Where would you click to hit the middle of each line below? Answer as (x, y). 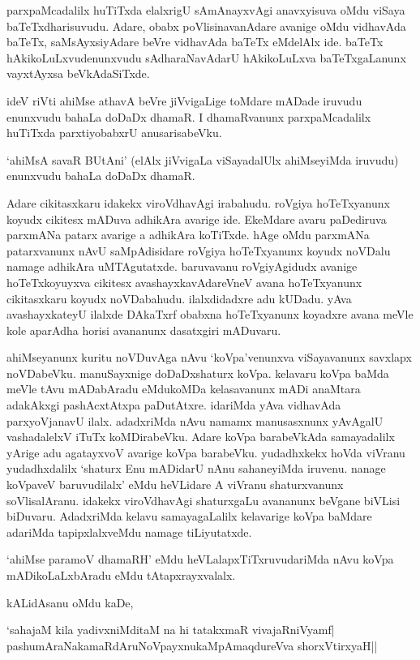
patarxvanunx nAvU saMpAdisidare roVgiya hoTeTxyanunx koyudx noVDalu (199, 250)
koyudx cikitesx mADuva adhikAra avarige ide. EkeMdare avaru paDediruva (197, 219)
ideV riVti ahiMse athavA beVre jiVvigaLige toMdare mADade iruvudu (184, 100)
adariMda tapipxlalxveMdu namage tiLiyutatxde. (129, 531)
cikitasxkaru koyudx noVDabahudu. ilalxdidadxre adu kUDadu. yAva (179, 298)
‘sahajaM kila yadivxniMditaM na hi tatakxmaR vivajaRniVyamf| (171, 630)
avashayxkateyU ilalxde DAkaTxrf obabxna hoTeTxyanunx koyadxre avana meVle (210, 314)
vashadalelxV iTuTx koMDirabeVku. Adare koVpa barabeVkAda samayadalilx (201, 437)
